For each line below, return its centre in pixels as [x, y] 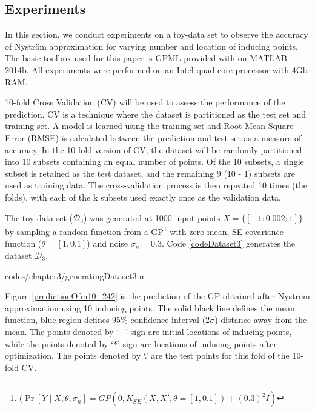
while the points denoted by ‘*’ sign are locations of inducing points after [141, 343]
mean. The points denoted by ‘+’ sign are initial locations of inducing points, [148, 331]
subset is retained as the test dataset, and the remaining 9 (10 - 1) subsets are [150, 173]
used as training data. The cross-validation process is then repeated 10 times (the [156, 185]
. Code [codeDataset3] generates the [229, 243]
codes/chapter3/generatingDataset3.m [76, 275]
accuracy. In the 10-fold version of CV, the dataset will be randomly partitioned [154, 149]
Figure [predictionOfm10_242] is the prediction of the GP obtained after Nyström [157, 296]
